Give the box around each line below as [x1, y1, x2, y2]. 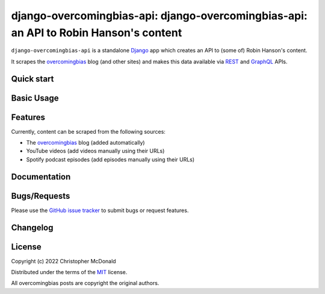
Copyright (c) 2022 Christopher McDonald [11, 257, 117, 264]
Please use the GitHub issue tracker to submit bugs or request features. [11, 207, 189, 214]
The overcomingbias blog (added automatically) [26, 139, 145, 146]
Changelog [11, 222, 54, 233]
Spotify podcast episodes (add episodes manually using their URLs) [26, 155, 195, 163]
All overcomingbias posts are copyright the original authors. [11, 280, 159, 287]
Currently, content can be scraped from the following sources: [11, 128, 166, 135]
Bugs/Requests [11, 190, 70, 201]
